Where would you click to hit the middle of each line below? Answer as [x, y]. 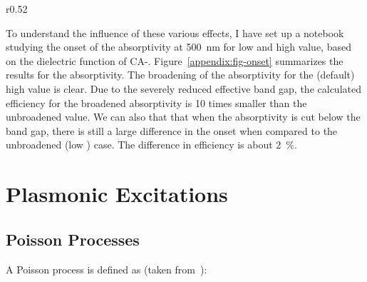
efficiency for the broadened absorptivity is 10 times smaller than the [156, 102]
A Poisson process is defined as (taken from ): [107, 269]
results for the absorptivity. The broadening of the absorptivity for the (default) [180, 75]
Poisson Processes [73, 239]
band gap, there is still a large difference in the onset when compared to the [172, 130]
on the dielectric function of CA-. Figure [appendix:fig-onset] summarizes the [175, 60]
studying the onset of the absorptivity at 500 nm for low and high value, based [179, 47]
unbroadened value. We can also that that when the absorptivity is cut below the [183, 117]
